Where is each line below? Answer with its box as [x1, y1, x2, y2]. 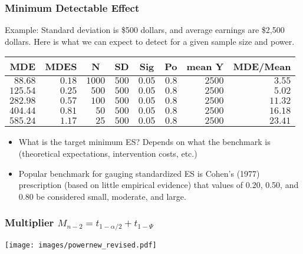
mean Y [186, 60, 224, 74]
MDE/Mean [233, 60, 291, 74]
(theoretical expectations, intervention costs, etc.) [18, 147, 197, 159]
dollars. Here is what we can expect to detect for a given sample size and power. [5, 35, 295, 47]
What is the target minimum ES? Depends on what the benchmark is [18, 136, 271, 148]
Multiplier [5, 215, 54, 230]
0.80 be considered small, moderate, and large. [18, 190, 186, 202]
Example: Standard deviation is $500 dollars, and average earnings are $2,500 [5, 24, 285, 36]
